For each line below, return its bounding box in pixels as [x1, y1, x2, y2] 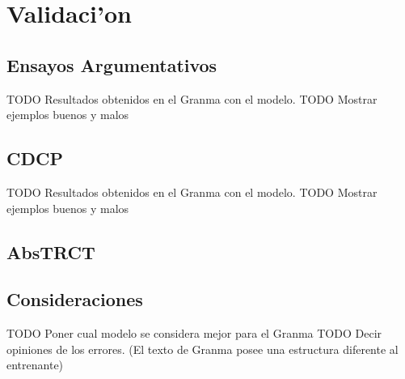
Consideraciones [6, 287, 143, 312]
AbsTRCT [6, 239, 95, 264]
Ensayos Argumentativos [6, 52, 217, 77]
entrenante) [6, 356, 64, 373]
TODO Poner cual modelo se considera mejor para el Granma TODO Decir [6, 325, 382, 342]
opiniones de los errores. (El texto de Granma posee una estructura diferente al [6, 340, 399, 357]
